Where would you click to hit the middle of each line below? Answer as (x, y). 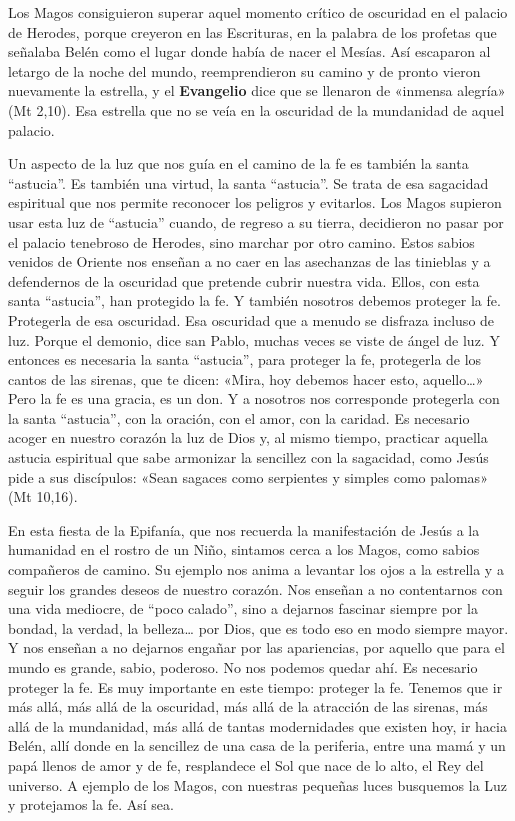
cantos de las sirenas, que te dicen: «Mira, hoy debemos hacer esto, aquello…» (246, 378)
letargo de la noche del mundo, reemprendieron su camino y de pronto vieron (244, 70)
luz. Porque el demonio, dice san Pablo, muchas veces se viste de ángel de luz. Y (254, 339)
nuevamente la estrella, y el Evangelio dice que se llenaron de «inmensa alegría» (257, 90)
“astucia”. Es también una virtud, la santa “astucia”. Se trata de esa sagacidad (248, 182)
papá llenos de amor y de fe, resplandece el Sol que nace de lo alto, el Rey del (246, 764)
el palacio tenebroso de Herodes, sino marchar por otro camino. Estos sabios (241, 241)
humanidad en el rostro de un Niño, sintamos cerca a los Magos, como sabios (244, 549)
